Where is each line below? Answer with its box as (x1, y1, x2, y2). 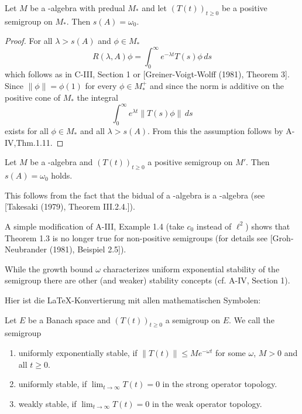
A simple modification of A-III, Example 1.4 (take (5, 220, 184, 232)
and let (142, 2, 167, 13)
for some (215, 346, 246, 358)
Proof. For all (5, 35, 53, 47)
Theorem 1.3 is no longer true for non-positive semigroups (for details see (5, 231, 268, 244)
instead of (196, 220, 232, 232)
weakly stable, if (18, 397, 77, 409)
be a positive (221, 2, 267, 13)
